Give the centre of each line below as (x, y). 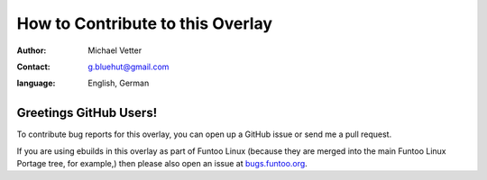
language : (36, 83)
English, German (119, 83)
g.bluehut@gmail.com (129, 67)
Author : (32, 50)
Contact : (34, 67)
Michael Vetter (115, 50)
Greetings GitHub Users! (87, 113)
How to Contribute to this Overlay (145, 23)
